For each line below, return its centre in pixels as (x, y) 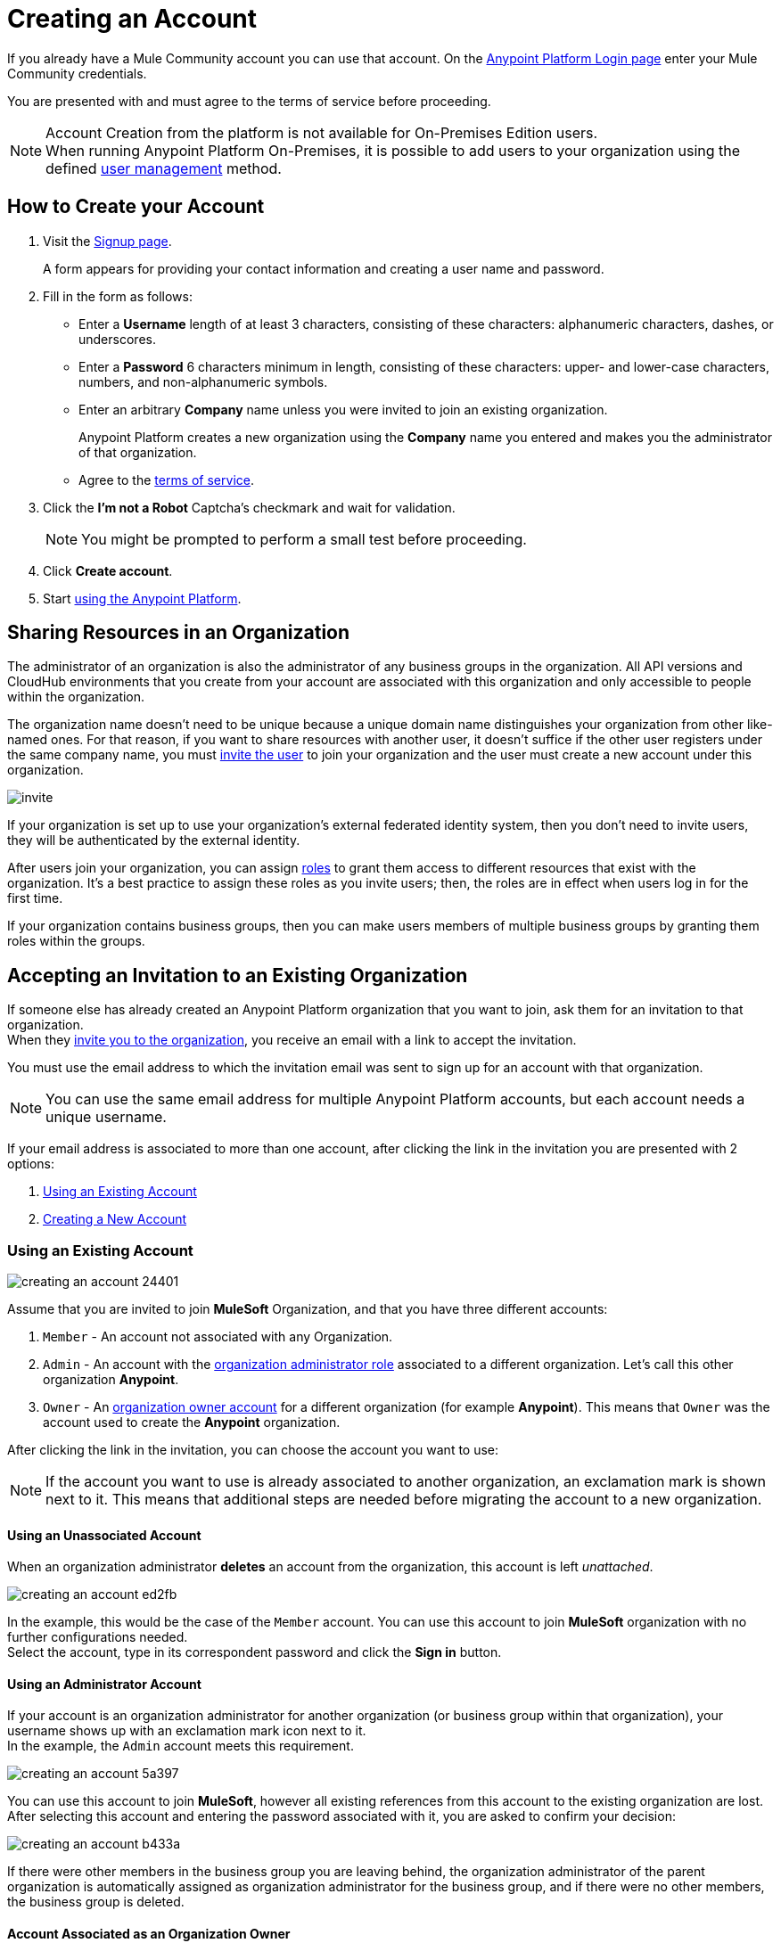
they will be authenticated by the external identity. (154, 840)
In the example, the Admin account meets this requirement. (181, 1746)
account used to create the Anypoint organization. (192, 1422)
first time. (35, 898)
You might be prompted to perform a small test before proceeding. (304, 539)
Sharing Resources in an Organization (179, 633)
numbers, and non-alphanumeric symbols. (203, 381)
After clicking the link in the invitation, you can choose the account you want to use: (253, 1450)
